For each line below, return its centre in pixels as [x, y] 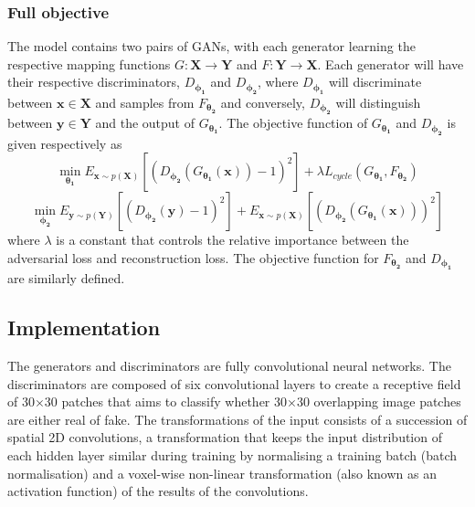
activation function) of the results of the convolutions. [158, 491]
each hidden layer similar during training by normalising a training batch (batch [232, 454]
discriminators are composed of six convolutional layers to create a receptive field [234, 383]
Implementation [84, 327]
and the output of [145, 123]
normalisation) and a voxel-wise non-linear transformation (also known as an [222, 473]
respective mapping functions [89, 63]
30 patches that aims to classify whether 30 [166, 401]
